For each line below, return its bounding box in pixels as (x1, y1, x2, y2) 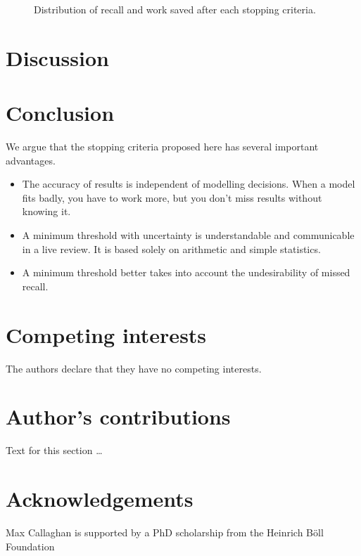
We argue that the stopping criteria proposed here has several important (6, 139, 319, 154)
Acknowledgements (6, 484, 194, 513)
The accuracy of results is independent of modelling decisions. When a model (22, 176, 355, 191)
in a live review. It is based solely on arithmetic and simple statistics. (22, 241, 321, 256)
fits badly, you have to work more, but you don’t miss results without (22, 190, 322, 205)
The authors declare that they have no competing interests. (6, 361, 262, 375)
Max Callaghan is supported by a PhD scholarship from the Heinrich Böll (6, 525, 324, 539)
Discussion (6, 43, 109, 72)
